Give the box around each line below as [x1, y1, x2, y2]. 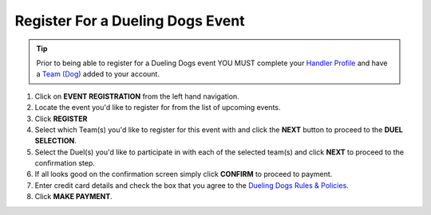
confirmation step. [34, 158, 96, 168]
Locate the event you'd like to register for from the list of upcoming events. [34, 103, 281, 112]
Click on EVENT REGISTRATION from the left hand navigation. [34, 92, 239, 101]
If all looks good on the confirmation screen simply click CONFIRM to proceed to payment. [34, 170, 333, 179]
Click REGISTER [34, 114, 88, 123]
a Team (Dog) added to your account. [36, 69, 160, 79]
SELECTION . [34, 136, 77, 146]
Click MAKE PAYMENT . [34, 192, 113, 201]
